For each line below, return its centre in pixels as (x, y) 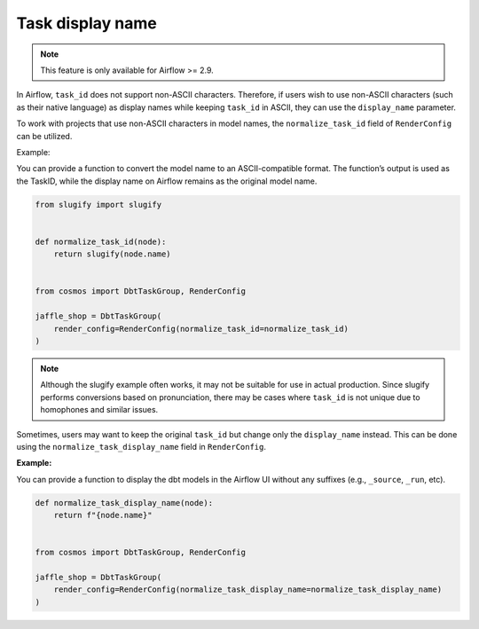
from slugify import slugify (98, 204)
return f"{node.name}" (103, 515)
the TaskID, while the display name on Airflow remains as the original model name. (167, 181)
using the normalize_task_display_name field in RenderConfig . (141, 446)
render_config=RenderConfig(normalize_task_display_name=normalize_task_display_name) (248, 590)
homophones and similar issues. (99, 410)
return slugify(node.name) (113, 254)
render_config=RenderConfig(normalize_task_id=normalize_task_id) (201, 329)
